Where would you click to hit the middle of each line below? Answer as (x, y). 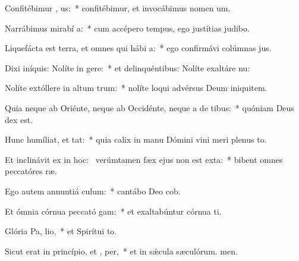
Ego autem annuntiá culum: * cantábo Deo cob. (93, 191)
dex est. (19, 119)
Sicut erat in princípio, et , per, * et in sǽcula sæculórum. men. (121, 251)
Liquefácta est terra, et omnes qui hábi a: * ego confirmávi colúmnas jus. (138, 48)
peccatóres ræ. (31, 171)
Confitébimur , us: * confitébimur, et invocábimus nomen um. (118, 8)
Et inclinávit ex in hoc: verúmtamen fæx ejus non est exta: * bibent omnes (144, 159)
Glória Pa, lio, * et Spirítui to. (61, 231)
